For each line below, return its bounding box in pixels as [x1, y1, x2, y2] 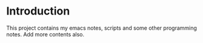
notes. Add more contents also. [6, 30, 85, 38]
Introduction [6, 4, 70, 18]
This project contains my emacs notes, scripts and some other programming [6, 24, 197, 31]
